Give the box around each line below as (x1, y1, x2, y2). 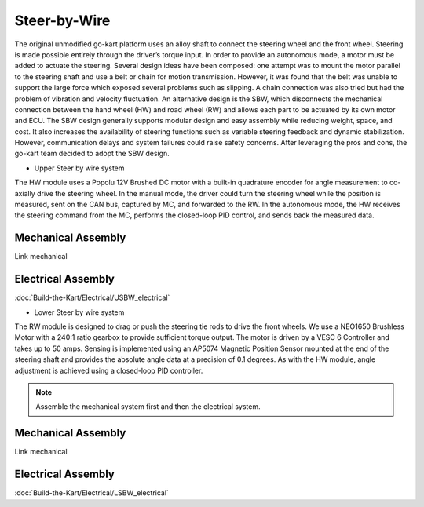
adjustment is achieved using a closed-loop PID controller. (14, 366, 203, 375)
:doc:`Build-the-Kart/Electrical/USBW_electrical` (14, 293, 170, 302)
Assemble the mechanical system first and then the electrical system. (35, 402, 261, 411)
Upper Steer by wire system (34, 163, 125, 173)
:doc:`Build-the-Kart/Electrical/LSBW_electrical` (14, 488, 169, 498)
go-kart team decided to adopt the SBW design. (14, 149, 170, 159)
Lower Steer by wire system (34, 307, 125, 317)
